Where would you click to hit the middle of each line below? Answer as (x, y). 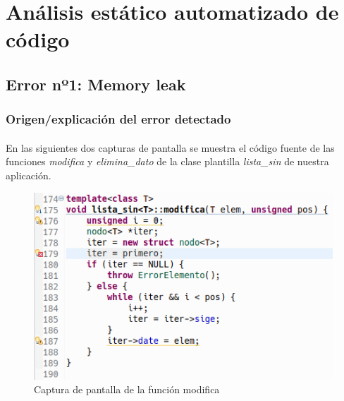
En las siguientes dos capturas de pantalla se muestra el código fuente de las (170, 147)
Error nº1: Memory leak (96, 84)
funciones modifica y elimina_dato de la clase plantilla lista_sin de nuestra (167, 161)
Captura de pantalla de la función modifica (127, 389)
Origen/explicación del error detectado (118, 119)
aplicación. (29, 175)
